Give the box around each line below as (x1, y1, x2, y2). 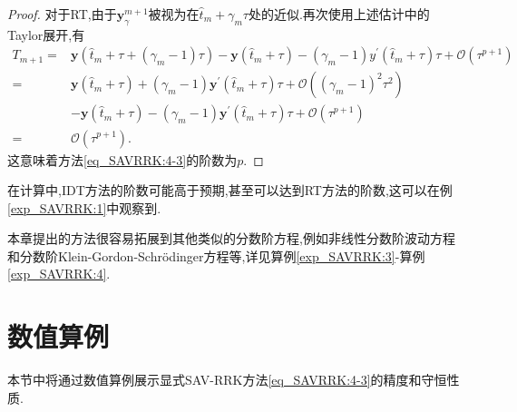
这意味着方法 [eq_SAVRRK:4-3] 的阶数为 (7, 150, 238, 169)
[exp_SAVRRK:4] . (7, 264, 111, 283)
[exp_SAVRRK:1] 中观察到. (7, 198, 161, 217)
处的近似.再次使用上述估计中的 (248, 5, 430, 23)
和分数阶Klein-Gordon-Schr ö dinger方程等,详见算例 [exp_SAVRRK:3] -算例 (7, 246, 425, 265)
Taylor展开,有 (7, 25, 85, 44)
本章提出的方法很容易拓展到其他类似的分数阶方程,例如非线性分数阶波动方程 (7, 229, 455, 248)
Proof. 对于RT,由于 (7, 5, 117, 23)
